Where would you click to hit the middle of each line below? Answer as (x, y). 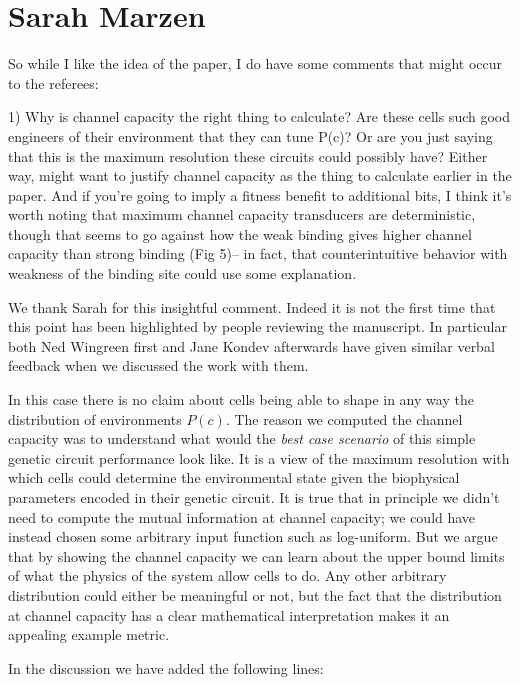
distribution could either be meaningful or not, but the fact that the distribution (255, 594)
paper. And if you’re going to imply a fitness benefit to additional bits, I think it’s (260, 194)
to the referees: (53, 82)
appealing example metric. (89, 634)
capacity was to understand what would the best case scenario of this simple (242, 438)
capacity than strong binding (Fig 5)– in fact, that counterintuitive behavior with (258, 253)
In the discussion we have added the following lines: (166, 667)
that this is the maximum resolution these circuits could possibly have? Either (248, 155)
